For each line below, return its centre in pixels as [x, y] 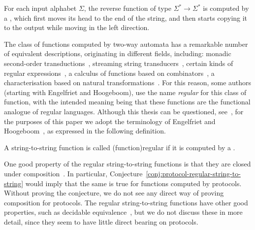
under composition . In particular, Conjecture [73, 173]
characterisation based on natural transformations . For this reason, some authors [128, 82]
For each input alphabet [40, 8]
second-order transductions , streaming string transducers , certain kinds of [119, 63]
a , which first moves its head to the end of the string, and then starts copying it [126, 17]
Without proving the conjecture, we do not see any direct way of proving [114, 193]
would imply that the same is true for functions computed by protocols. [133, 183]
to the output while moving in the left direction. [77, 27]
